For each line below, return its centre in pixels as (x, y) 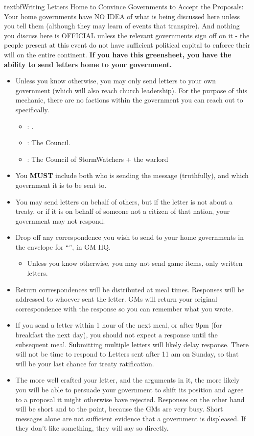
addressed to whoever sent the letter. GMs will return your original (116, 299)
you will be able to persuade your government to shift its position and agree (129, 389)
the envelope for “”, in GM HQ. (63, 246)
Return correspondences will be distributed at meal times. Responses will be (130, 289)
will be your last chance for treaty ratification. (85, 363)
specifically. (32, 109)
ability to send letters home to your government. (88, 64)
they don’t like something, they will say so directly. (92, 428)
